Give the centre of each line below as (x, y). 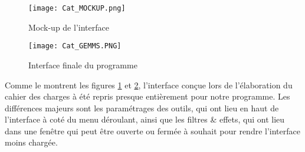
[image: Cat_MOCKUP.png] (77, 8)
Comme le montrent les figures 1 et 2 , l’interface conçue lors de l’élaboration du (149, 85)
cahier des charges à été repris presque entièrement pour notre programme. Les (147, 96)
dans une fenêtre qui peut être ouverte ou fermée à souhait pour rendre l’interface (152, 130)
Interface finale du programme (83, 65)
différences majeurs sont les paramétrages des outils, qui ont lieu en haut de (142, 108)
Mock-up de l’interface (69, 27)
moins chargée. (31, 142)
